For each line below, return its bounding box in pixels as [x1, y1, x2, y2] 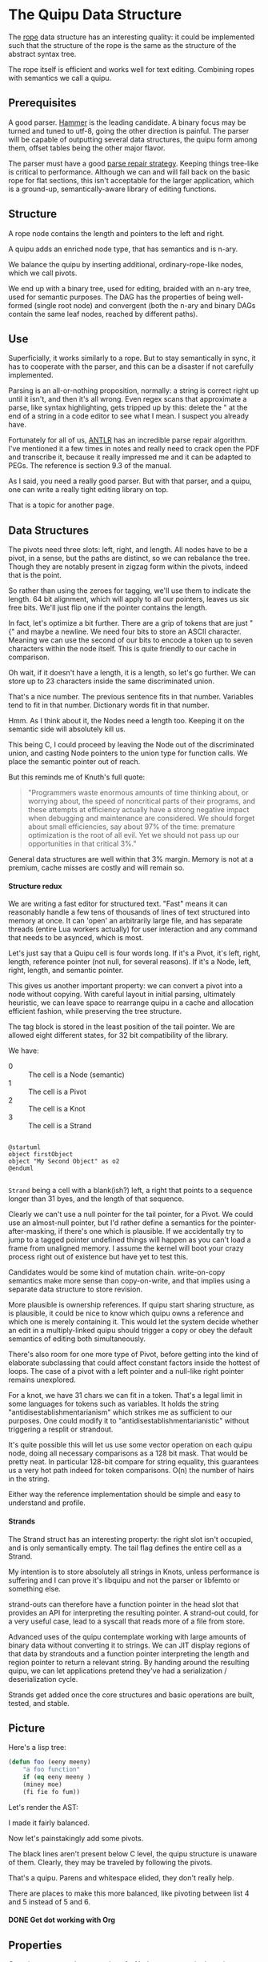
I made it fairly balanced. [8, 1818, 90, 1828]
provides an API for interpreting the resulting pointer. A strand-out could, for [8, 1608, 259, 1617]
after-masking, [8, 1227, 57, 1236]
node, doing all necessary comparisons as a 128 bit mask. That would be [8, 1448, 248, 1458]
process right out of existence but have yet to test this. [8, 1252, 189, 1262]
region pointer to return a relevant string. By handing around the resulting [8, 1657, 250, 1667]
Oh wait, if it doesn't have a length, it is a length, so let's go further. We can [8, 668, 256, 678]
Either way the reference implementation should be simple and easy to [8, 1490, 242, 1500]
